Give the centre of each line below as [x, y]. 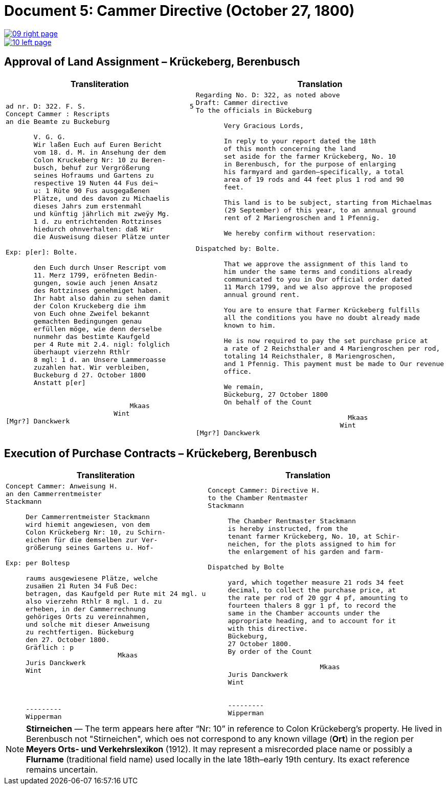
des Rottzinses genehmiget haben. [98, 291]
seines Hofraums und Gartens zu [94, 176]
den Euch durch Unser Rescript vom [100, 268]
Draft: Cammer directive [242, 102]
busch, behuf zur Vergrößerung [92, 168]
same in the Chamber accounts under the [304, 613]
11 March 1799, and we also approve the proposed [318, 287]
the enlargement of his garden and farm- [306, 551]
